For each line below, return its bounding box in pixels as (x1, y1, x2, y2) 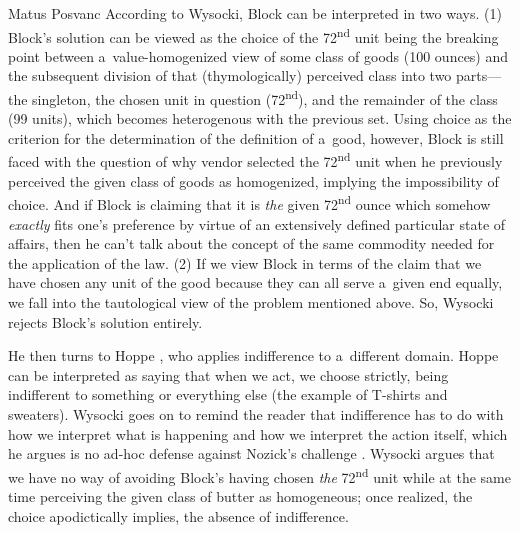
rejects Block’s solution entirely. (8, 311, 203, 332)
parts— (456, 65, 502, 86)
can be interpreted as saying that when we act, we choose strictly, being (8, 364, 449, 385)
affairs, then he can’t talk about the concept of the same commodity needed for (8, 233, 495, 254)
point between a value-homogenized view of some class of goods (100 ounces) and (8, 45, 509, 66)
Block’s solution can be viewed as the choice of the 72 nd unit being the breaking (8, 23, 499, 47)
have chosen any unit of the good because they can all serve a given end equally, (8, 272, 503, 293)
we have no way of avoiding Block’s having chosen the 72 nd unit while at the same (8, 463, 511, 487)
